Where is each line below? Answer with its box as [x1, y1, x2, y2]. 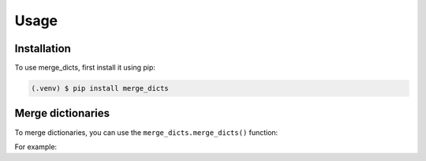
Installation [14, 42, 71, 55]
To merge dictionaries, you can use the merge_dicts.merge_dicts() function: [14, 127, 278, 137]
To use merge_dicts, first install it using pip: [14, 63, 155, 73]
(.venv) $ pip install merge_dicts [31, 84, 169, 93]
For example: [14, 142, 58, 152]
